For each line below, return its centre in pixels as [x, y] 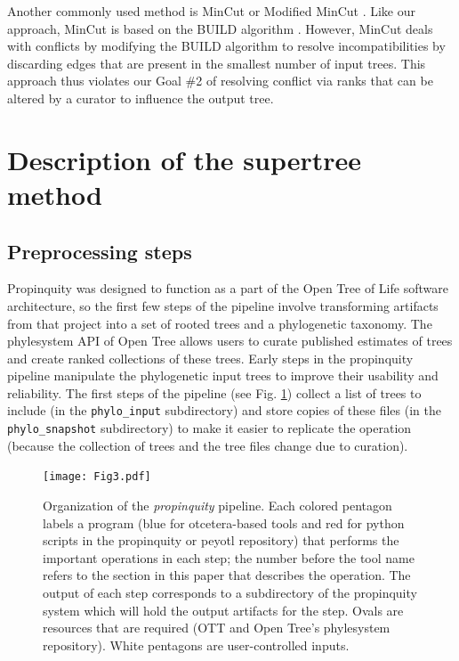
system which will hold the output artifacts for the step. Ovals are [223, 610]
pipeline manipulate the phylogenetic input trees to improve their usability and [223, 375]
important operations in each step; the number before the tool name [229, 557]
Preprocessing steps [100, 251]
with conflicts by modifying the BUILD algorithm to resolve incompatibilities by [226, 46]
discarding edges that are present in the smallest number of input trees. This [217, 63]
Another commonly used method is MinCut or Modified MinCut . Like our [212, 11]
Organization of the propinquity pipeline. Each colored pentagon [217, 506]
